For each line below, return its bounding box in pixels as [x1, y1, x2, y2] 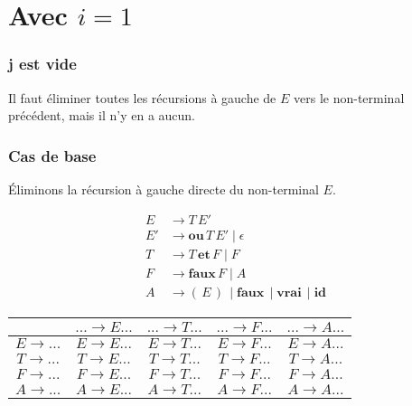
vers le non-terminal [294, 88, 405, 107]
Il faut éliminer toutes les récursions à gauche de [8, 88, 276, 107]
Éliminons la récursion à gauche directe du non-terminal [8, 180, 319, 198]
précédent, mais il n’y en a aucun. [8, 106, 196, 125]
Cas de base [8, 144, 97, 166]
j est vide [8, 52, 77, 75]
